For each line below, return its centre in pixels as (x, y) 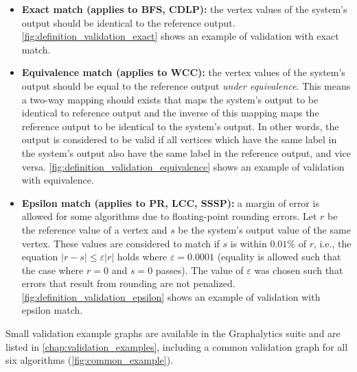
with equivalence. (58, 180)
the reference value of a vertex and (94, 229)
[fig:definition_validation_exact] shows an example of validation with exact (180, 36)
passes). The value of (199, 270)
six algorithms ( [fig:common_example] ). (90, 360)
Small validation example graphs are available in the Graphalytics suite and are (173, 333)
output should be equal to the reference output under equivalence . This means (186, 85)
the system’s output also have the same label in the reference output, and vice (186, 152)
